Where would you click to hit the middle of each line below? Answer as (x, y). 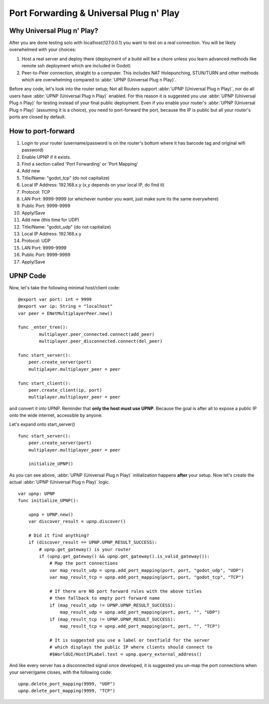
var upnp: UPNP (37, 493)
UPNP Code (28, 276)
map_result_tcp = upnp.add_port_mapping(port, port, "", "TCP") (140, 626)
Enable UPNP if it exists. (46, 157)
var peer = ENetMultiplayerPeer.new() (66, 313)
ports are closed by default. (38, 117)
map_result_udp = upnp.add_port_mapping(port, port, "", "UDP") (140, 612)
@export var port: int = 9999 (55, 299)
